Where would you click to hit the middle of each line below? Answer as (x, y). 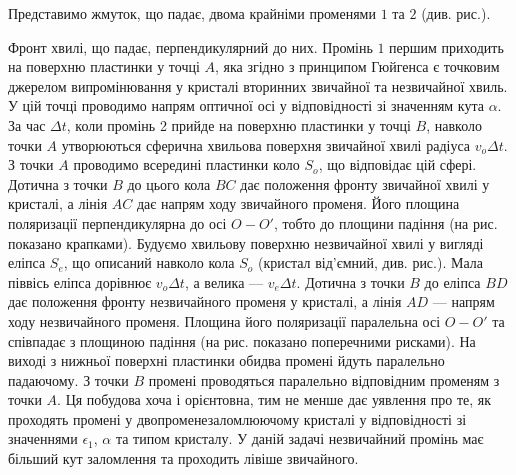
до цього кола (169, 183)
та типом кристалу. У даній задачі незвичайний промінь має (299, 438)
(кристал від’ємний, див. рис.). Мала (370, 262)
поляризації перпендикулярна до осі (117, 222)
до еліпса (452, 281)
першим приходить (446, 46)
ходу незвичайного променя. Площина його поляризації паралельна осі (224, 320)
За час (27, 124)
